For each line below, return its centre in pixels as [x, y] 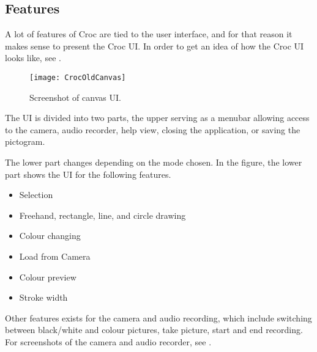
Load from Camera [55, 256]
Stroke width [43, 297]
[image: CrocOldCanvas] [78, 77]
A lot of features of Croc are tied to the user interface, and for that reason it [149, 34]
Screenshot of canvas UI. [75, 97]
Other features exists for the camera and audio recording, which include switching [158, 317]
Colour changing [50, 236]
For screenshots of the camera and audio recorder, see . [108, 341]
